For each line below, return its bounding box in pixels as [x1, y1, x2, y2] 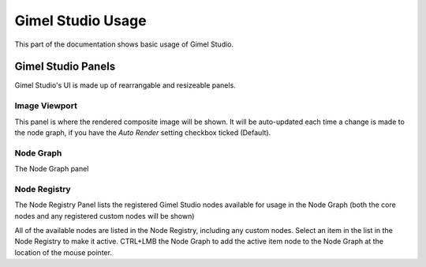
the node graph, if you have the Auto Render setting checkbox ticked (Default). [14, 127, 271, 137]
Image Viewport [14, 100, 78, 111]
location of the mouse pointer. [14, 247, 112, 257]
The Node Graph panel [14, 164, 89, 174]
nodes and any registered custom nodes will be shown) [14, 211, 195, 220]
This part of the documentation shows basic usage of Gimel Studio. [14, 39, 234, 49]
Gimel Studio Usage [14, 12, 147, 29]
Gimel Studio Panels [14, 60, 116, 73]
